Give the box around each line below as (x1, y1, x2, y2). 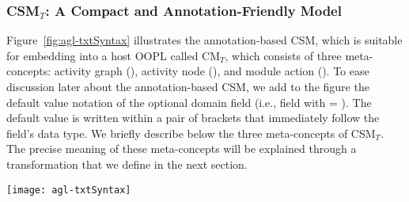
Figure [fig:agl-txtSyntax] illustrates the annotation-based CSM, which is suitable (6, 32, 403, 48)
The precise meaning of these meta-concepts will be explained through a (6, 140, 357, 157)
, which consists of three (225, 47, 342, 63)
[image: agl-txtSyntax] (6, 184, 131, 196)
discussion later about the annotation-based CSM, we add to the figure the (6, 78, 369, 94)
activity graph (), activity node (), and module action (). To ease (54, 63, 369, 79)
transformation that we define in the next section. (6, 155, 248, 172)
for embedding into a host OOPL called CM (6, 47, 221, 63)
